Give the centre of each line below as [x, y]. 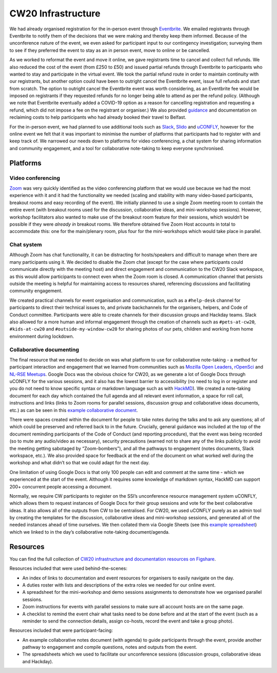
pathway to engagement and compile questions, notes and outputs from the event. [110, 647]
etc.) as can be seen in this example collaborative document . [74, 410]
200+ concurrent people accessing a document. [61, 486]
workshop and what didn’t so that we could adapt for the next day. [80, 463]
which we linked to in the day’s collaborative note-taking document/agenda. [90, 532]
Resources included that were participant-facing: [61, 630]
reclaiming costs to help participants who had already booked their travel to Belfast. [98, 117]
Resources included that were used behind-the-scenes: [68, 569]
